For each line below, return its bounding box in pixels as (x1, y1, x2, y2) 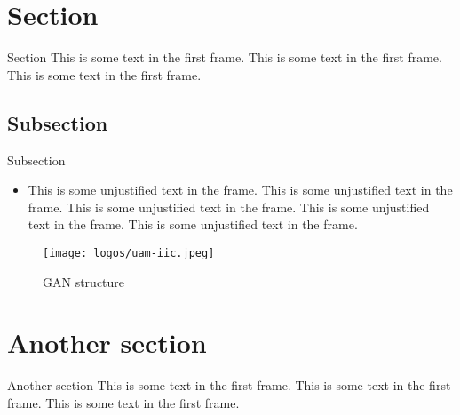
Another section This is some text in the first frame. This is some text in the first (7, 376, 451, 395)
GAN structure (43, 272, 125, 291)
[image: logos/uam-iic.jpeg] (43, 246, 215, 259)
